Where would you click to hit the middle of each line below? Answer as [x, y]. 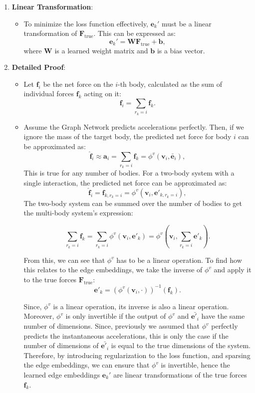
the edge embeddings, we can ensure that [87, 365]
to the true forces [50, 279]
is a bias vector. [181, 50]
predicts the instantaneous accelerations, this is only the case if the [126, 335]
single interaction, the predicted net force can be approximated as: [125, 183]
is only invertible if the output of [116, 316]
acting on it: [103, 94]
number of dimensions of [61, 345]
